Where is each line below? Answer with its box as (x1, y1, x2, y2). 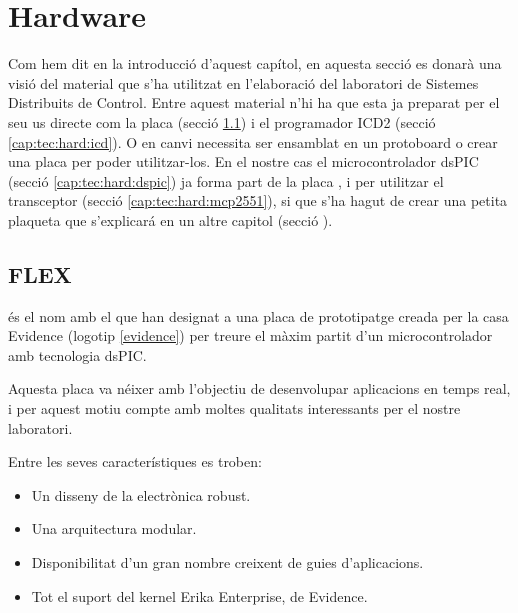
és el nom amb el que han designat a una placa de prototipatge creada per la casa (8, 305, 509, 326)
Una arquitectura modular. (31, 518, 197, 539)
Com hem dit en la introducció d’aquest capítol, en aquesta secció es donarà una (8, 53, 502, 74)
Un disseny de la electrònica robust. (31, 484, 251, 505)
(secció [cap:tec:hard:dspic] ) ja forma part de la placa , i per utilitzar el (8, 170, 444, 191)
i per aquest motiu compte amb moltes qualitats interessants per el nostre (8, 398, 461, 419)
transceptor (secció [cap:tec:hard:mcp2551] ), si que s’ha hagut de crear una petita (8, 190, 508, 211)
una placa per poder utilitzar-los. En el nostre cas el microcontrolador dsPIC (8, 151, 479, 172)
